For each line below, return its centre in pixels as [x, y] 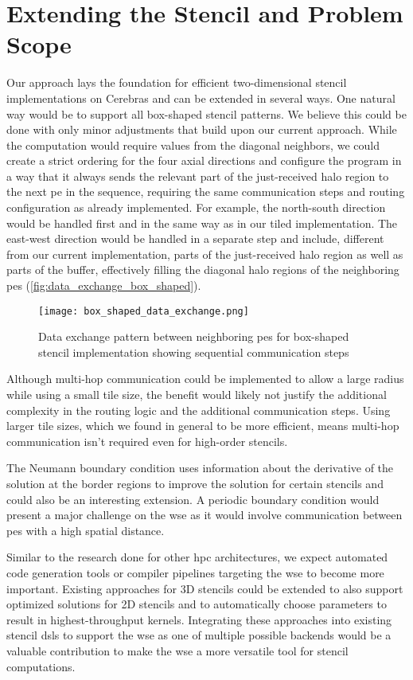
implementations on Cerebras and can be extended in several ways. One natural [201, 98]
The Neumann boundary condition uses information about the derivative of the [200, 468]
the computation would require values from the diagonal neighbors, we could [193, 145]
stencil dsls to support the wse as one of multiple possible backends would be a [199, 635]
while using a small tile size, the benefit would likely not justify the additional [197, 395]
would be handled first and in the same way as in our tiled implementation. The [202, 223]
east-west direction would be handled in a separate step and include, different [195, 238]
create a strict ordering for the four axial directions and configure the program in [204, 160]
